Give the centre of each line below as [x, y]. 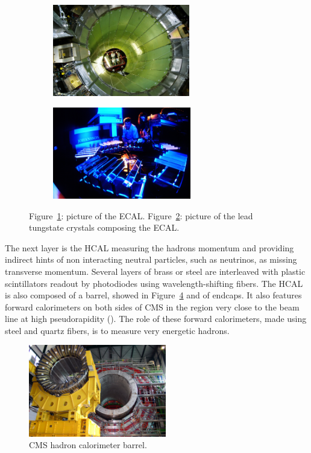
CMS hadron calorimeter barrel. [88, 445]
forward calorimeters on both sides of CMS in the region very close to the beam [152, 307]
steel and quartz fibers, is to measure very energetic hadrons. [117, 330]
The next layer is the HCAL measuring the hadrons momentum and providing [149, 247]
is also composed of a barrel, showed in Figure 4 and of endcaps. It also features [153, 295]
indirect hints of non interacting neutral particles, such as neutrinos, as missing [151, 259]
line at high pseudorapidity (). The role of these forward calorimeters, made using [156, 319]
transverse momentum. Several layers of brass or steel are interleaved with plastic [155, 271]
